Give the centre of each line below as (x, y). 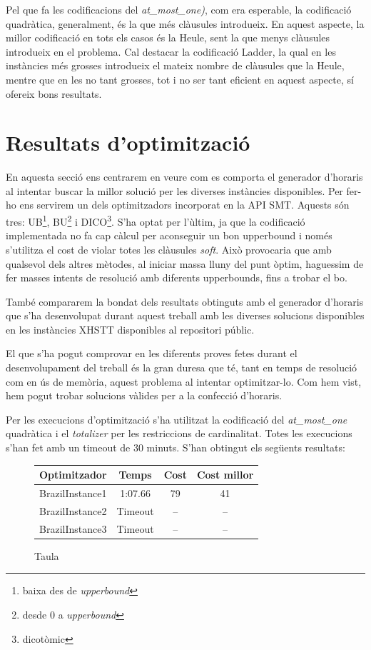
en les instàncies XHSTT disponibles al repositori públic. (130, 329)
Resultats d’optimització (128, 142)
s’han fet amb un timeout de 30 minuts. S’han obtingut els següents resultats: (176, 447)
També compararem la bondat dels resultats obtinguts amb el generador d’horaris (185, 301)
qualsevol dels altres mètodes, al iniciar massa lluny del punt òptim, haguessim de (185, 263)
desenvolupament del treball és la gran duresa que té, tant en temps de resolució (182, 367)
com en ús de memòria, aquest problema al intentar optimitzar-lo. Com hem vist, (184, 381)
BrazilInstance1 (73, 492)
